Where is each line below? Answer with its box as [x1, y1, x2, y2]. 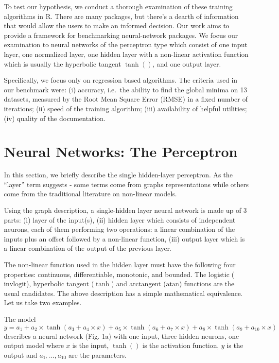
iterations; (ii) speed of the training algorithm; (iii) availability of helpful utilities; [4, 103, 247, 113]
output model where [4, 340, 64, 350]
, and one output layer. [152, 58, 221, 69]
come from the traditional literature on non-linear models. [4, 189, 177, 199]
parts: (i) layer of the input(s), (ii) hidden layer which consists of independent [4, 214, 236, 225]
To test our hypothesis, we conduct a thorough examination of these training [4, 1, 233, 11]
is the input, [72, 340, 109, 350]
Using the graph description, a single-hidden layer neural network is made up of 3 [4, 205, 247, 215]
